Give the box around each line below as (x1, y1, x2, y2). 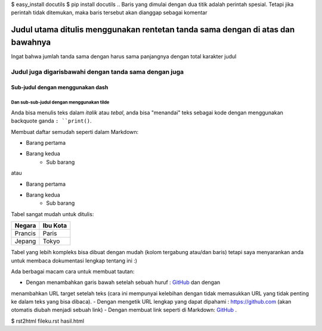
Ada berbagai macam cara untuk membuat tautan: (11, 268, 135, 275)
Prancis (14, 229, 36, 238)
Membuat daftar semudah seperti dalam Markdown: (11, 128, 139, 135)
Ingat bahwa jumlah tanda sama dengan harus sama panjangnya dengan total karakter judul (11, 52, 237, 60)
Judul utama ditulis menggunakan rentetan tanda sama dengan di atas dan (11, 24, 295, 35)
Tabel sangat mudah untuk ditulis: (11, 210, 94, 217)
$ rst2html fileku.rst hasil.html (11, 317, 85, 324)
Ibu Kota (42, 221, 67, 230)
